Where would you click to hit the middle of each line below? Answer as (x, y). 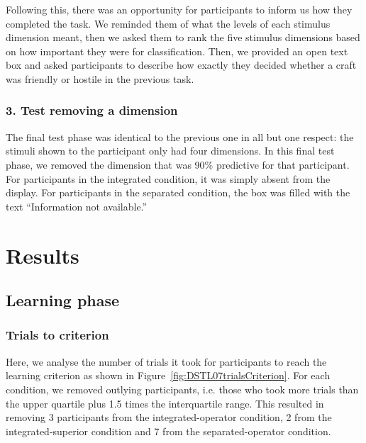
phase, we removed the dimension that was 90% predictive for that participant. (178, 164)
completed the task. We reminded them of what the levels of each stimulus (168, 23)
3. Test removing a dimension (92, 110)
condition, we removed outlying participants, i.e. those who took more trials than (182, 389)
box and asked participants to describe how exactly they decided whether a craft (181, 65)
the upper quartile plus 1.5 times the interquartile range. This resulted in (165, 403)
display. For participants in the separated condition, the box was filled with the (178, 192)
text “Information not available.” (77, 206)
